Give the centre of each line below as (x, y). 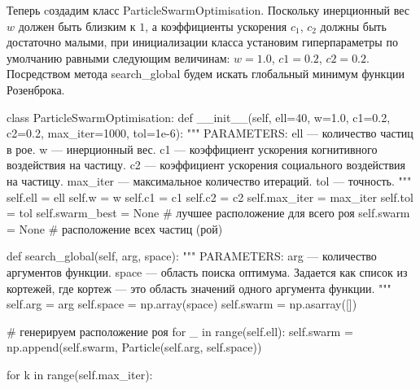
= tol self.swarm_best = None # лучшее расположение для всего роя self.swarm (208, 213)
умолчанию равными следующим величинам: (118, 57)
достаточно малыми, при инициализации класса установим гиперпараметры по (202, 42)
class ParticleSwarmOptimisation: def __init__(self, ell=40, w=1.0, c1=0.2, (199, 117)
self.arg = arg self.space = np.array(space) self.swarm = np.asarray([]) (182, 304)
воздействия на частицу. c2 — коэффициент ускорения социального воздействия (206, 165)
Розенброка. (36, 89)
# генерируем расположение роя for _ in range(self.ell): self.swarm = (180, 331)
